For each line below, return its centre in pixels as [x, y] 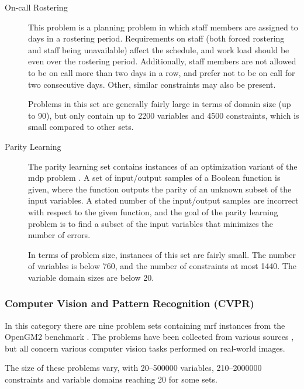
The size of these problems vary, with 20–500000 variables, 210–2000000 [133, 368]
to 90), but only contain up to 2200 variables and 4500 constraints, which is [164, 115]
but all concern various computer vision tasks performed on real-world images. [145, 348]
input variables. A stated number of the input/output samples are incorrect [163, 200]
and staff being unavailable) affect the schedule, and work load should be [159, 49]
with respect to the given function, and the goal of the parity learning [153, 211]
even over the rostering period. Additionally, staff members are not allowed [162, 61]
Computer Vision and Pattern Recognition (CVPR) [129, 303]
